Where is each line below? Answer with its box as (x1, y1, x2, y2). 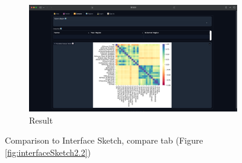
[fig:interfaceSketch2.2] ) (5, 145, 91, 158)
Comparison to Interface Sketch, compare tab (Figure (5, 134, 203, 147)
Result (29, 113, 53, 126)
